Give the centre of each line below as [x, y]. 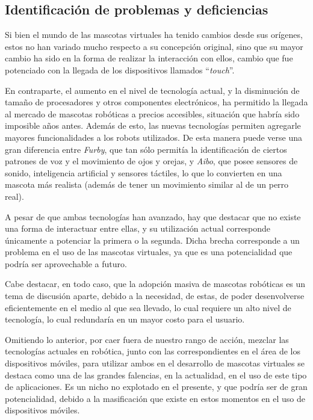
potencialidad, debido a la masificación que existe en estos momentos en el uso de [155, 398]
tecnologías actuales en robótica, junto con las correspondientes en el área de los [153, 351]
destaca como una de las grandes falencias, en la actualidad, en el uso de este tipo [156, 375]
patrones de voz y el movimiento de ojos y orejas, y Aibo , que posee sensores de [151, 161]
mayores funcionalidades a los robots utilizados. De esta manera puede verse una [153, 137]
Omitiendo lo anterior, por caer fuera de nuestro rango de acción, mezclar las [147, 339]
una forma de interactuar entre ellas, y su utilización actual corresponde [138, 228]
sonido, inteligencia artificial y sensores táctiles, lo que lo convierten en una [144, 172]
